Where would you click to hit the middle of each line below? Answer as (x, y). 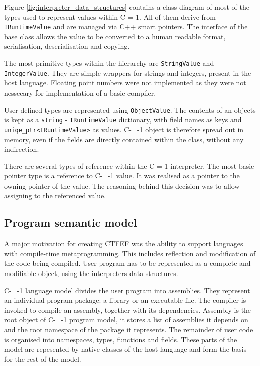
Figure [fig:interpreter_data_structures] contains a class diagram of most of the (127, 7)
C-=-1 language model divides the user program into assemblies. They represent (127, 290)
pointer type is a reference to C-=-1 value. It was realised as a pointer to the (122, 176)
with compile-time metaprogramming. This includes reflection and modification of (130, 253)
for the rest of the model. (43, 359)
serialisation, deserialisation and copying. (67, 46)
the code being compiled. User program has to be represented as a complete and (127, 263)
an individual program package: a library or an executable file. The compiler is (125, 300)
